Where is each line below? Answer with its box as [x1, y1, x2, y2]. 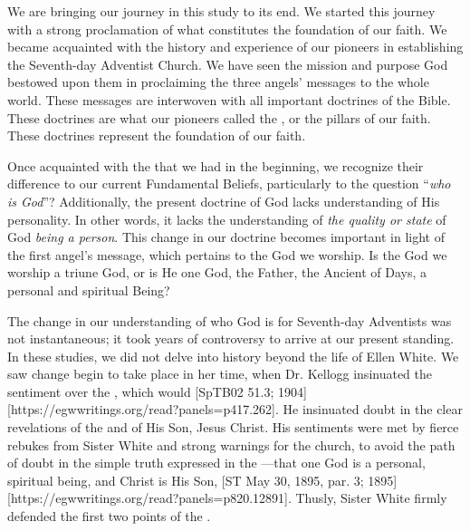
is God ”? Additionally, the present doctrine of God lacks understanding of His [7, 191, 440, 210]
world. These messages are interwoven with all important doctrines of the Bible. [7, 90, 451, 109]
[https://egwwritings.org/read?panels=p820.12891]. [7, 488, 292, 507]
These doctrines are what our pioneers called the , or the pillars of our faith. [7, 108, 431, 127]
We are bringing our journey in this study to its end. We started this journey [7, 2, 436, 20]
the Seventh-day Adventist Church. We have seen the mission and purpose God [7, 54, 448, 73]
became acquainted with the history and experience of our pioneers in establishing [7, 37, 464, 56]
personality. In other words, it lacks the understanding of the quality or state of [7, 209, 446, 228]
